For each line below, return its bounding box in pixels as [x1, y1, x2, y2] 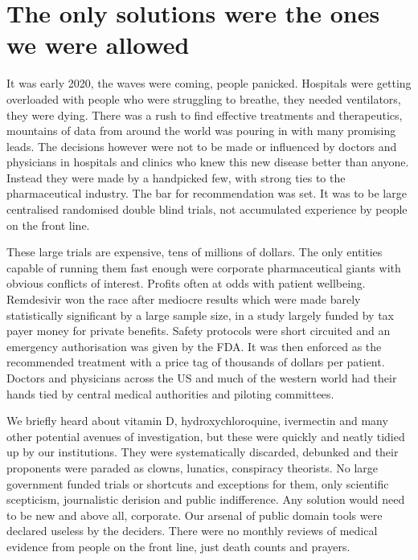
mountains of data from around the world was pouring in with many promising [6, 122, 396, 139]
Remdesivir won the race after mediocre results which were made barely [6, 291, 361, 308]
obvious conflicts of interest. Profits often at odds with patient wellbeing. [6, 275, 366, 292]
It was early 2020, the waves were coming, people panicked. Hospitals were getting [6, 75, 412, 92]
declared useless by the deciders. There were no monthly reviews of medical [6, 522, 378, 539]
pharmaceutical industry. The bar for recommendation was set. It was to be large [6, 185, 407, 202]
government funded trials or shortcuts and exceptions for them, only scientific [6, 475, 389, 492]
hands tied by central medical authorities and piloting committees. [6, 385, 334, 402]
